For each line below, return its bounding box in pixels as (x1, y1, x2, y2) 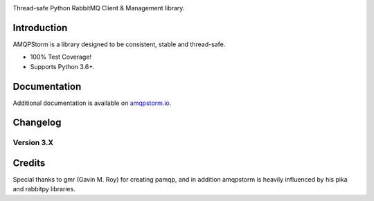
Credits (12, 157, 46, 169)
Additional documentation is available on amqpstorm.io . (12, 99, 172, 107)
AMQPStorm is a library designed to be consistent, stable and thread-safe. (12, 40, 226, 48)
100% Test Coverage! (30, 52, 92, 61)
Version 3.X (12, 138, 54, 148)
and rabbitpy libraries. (12, 185, 75, 193)
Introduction (12, 21, 68, 34)
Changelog (12, 117, 62, 128)
